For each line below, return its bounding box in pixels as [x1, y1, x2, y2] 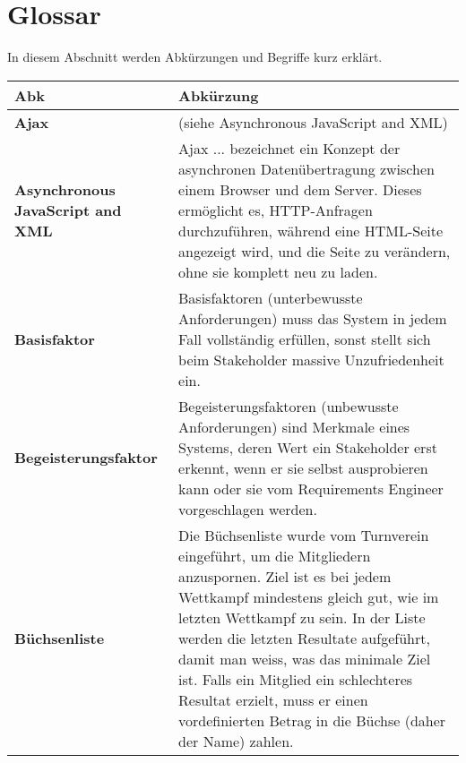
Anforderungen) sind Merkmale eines [178, 416, 410, 437]
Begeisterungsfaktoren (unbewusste [178, 395, 399, 416]
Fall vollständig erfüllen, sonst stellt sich [178, 328, 431, 349]
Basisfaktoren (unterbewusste [178, 287, 363, 308]
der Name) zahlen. [178, 730, 294, 751]
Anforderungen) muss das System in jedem [178, 307, 447, 329]
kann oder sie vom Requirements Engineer [178, 477, 444, 499]
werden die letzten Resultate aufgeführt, [178, 627, 430, 648]
